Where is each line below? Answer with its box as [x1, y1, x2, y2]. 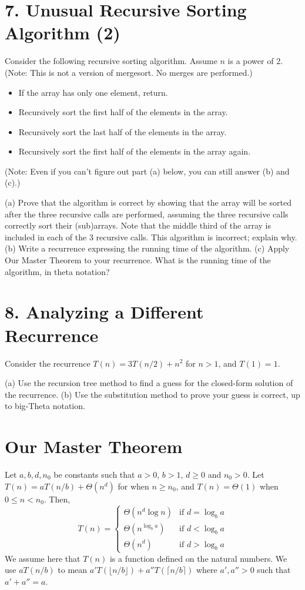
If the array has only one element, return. [18, 86, 168, 98]
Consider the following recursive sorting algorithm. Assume [5, 55, 217, 67]
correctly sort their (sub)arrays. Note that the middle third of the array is [5, 219, 271, 232]
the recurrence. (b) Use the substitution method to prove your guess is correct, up [5, 388, 300, 400]
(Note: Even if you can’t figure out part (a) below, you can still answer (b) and [5, 165, 290, 177]
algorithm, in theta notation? [5, 265, 110, 277]
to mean [58, 564, 88, 576]
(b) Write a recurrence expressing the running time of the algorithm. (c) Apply [5, 242, 290, 254]
